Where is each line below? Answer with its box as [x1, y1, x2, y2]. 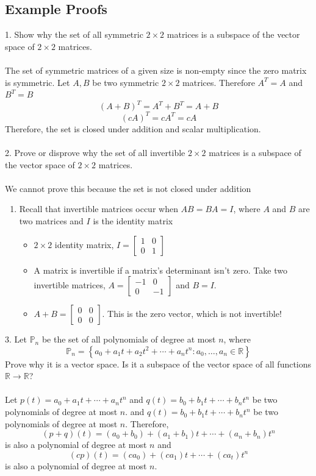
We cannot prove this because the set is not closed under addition [5, 182, 251, 194]
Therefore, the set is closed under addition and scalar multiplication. [5, 122, 261, 135]
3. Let [5, 333, 27, 346]
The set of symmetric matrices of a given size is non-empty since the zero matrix [5, 63, 307, 76]
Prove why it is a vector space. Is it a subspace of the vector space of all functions [5, 357, 312, 370]
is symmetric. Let [5, 76, 70, 88]
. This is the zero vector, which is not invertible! [102, 307, 282, 320]
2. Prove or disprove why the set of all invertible [5, 146, 185, 158]
